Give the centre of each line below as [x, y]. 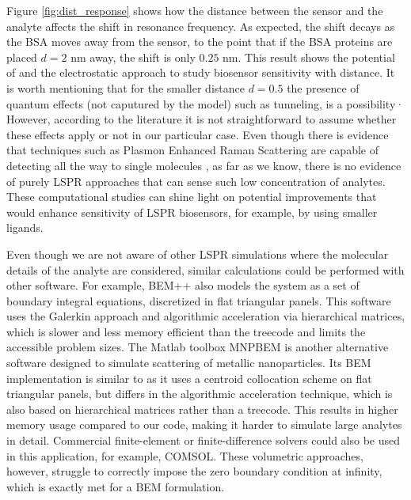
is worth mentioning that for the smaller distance [126, 87]
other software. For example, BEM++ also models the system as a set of [183, 285]
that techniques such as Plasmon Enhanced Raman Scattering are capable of [192, 150]
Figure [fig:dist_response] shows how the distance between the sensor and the [195, 10]
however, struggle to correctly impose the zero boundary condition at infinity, [194, 471]
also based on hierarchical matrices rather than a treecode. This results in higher [202, 409]
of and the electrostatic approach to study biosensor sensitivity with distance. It [201, 72]
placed [22, 57]
